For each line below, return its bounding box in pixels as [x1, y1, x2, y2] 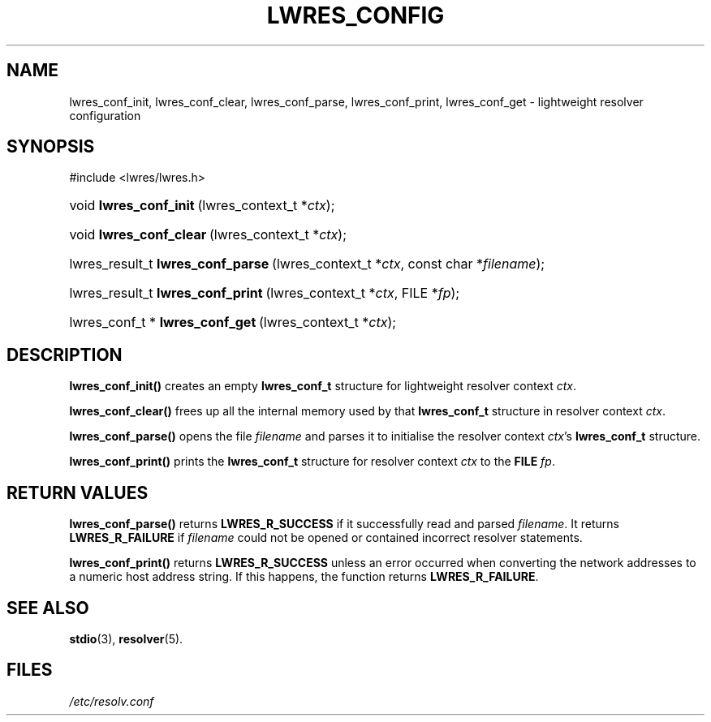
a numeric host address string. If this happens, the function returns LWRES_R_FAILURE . [69, 569, 539, 584]
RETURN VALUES [6, 482, 149, 503]
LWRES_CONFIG [266, 2, 445, 29]
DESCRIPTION [6, 344, 123, 365]
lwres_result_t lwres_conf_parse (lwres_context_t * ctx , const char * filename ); [69, 256, 545, 273]
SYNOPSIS [6, 136, 95, 157]
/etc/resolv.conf [69, 694, 154, 708]
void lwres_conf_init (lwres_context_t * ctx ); [69, 197, 335, 214]
